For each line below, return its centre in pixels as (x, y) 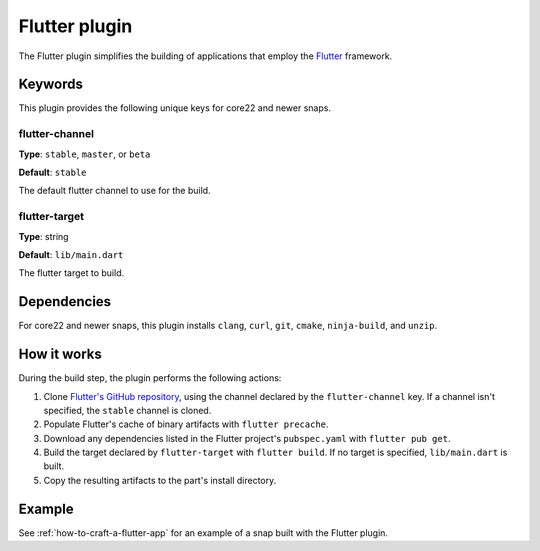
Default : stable (52, 172)
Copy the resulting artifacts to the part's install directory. (160, 480)
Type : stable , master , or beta (84, 154)
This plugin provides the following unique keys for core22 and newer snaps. (175, 108)
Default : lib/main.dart (71, 254)
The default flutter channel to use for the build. (114, 191)
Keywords (51, 84)
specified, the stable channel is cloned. (127, 410)
